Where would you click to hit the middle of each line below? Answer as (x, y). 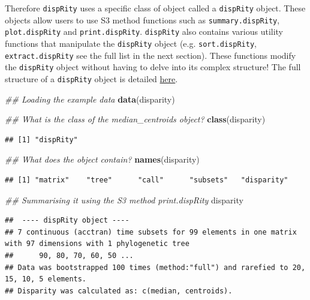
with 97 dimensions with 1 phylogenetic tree (97, 244)
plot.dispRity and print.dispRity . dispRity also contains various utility (144, 31)
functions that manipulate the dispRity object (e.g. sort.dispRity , (131, 43)
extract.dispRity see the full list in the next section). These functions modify (151, 55)
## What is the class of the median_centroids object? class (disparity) (135, 119)
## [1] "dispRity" (41, 139)
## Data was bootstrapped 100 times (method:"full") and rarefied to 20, (155, 267)
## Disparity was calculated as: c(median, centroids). (119, 291)
